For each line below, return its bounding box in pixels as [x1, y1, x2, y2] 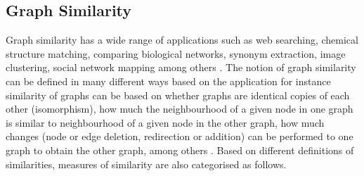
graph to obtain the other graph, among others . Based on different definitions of [6, 142, 354, 157]
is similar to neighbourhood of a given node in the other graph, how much [6, 115, 325, 130]
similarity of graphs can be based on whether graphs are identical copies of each [6, 87, 350, 102]
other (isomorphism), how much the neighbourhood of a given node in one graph [6, 101, 353, 116]
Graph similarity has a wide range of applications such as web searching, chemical [6, 32, 358, 47]
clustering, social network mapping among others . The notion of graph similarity [6, 60, 356, 75]
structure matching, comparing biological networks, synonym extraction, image [6, 46, 346, 61]
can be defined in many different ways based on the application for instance [6, 73, 331, 88]
